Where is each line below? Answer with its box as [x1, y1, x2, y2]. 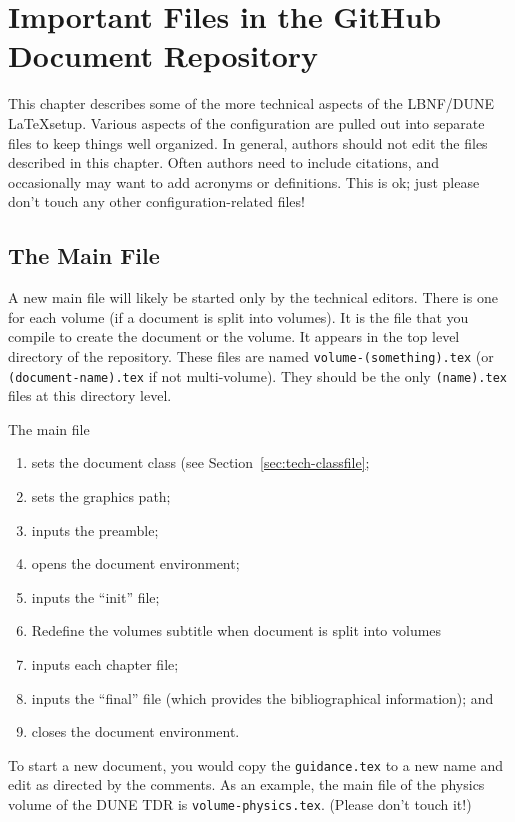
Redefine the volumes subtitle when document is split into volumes [31, 620, 442, 641]
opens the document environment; [31, 553, 240, 574]
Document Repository [8, 35, 319, 76]
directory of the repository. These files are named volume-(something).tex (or [8, 345, 494, 366]
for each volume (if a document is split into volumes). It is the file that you [8, 306, 469, 327]
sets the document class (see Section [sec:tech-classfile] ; [31, 452, 370, 473]
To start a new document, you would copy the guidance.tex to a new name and [8, 754, 504, 775]
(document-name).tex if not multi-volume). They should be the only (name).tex [8, 365, 507, 386]
